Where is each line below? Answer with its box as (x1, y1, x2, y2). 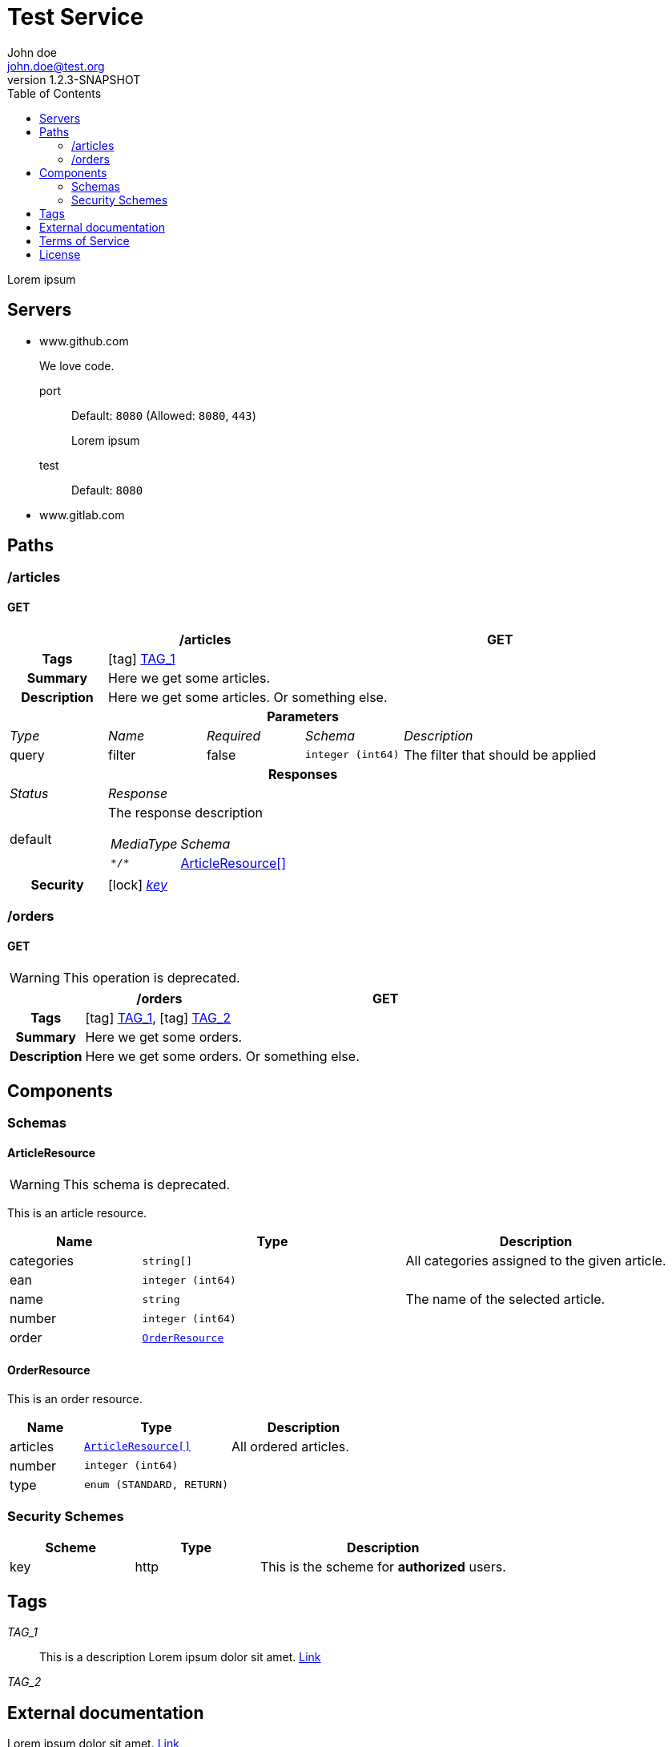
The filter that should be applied (404, 746, 597, 763)
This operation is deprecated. (62, 970, 240, 986)
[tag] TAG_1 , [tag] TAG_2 (85, 1010, 231, 1027)
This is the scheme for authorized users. (260, 1559, 506, 1576)
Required (207, 727, 261, 744)
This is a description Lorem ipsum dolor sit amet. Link (39, 1650, 321, 1664)
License (39, 247, 81, 261)
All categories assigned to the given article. (405, 1253, 666, 1269)
